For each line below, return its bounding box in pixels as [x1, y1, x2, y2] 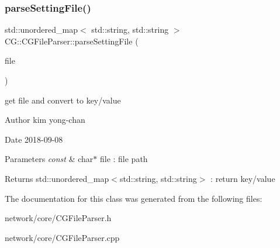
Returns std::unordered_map [5, 172, 109, 184]
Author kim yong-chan [5, 113, 85, 126]
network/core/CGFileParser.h [5, 212, 112, 224]
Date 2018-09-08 [5, 133, 63, 145]
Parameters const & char [5, 153, 94, 165]
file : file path [99, 153, 148, 165]
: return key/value [210, 172, 275, 184]
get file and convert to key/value [5, 94, 121, 106]
